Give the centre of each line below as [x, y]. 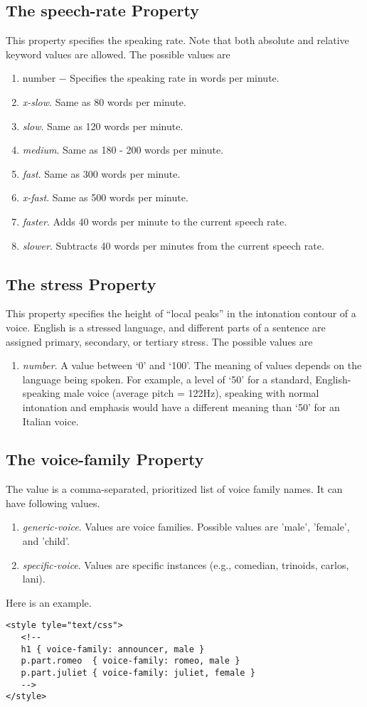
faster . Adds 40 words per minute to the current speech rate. [155, 221]
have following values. [53, 503]
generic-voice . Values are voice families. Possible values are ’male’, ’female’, [186, 527]
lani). [34, 579]
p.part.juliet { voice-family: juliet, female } [138, 673]
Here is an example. [49, 602]
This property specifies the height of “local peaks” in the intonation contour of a [181, 313]
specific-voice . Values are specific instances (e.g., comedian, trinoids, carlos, [186, 564]
